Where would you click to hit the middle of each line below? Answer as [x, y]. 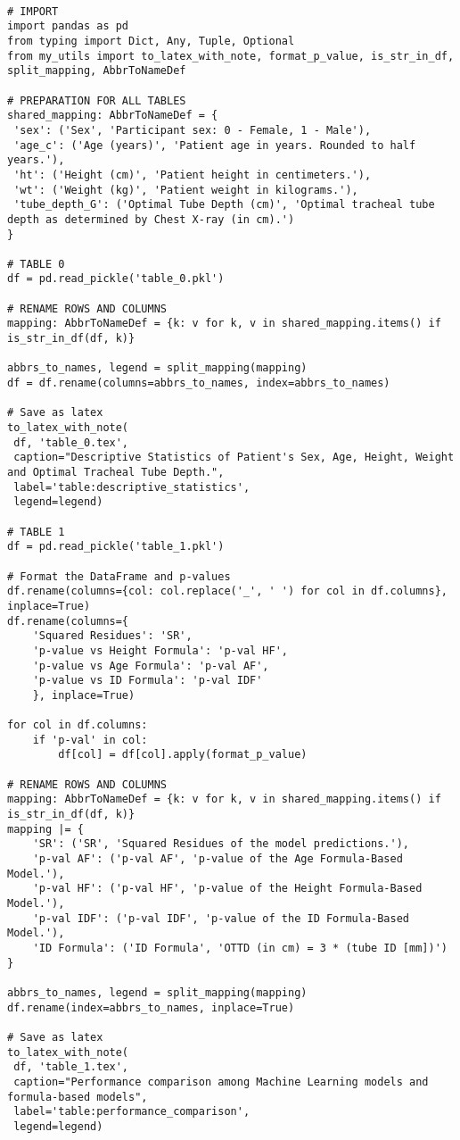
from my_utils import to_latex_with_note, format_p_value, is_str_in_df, [231, 56]
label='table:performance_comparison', [132, 1112]
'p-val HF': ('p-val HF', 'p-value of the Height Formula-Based [227, 889]
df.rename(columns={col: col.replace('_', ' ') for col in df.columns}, [227, 591]
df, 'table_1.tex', [71, 1067]
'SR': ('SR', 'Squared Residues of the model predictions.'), [221, 844]
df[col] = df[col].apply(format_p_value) [183, 755]
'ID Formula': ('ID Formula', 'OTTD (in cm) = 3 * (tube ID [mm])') [240, 948]
